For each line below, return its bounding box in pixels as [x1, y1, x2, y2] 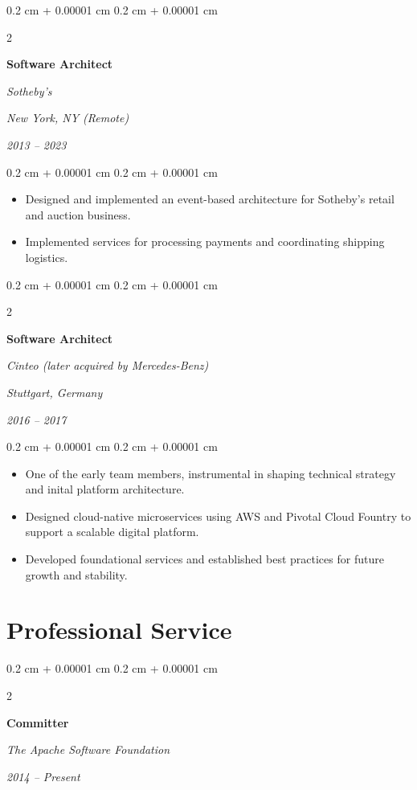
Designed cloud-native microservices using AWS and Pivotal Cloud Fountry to [25, 507, 411, 524]
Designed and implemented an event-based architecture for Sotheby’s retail [25, 190, 395, 207]
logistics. [25, 248, 68, 265]
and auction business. [25, 206, 131, 223]
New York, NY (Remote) [6, 109, 129, 126]
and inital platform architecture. [25, 481, 185, 497]
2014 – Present [6, 767, 80, 784]
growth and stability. [25, 566, 128, 583]
